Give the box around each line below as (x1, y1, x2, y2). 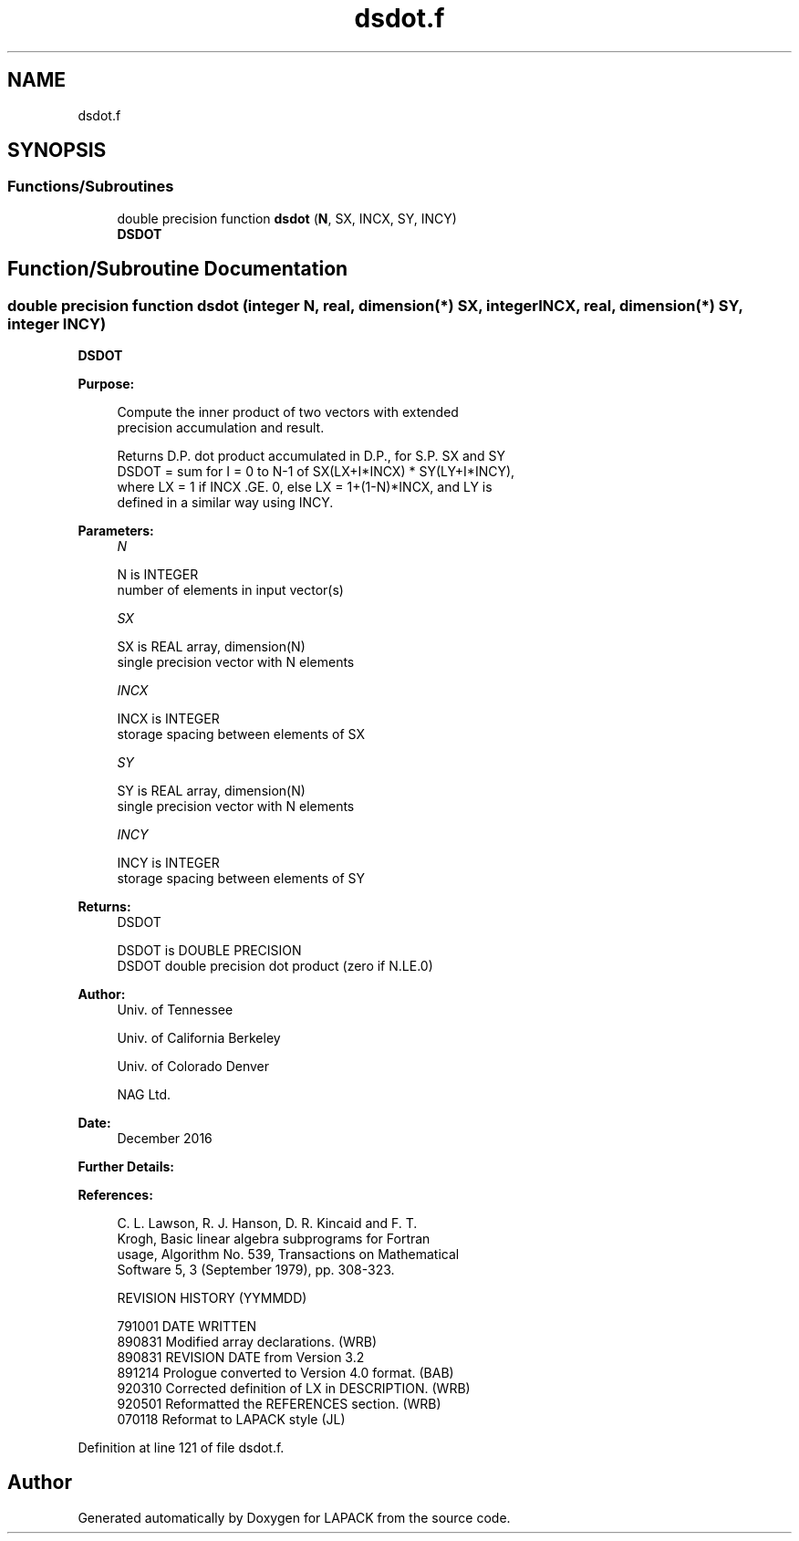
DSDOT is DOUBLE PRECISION (117, 942, 302, 959)
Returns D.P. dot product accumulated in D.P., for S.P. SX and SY (117, 448, 506, 464)
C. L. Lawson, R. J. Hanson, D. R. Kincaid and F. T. (117, 1215, 418, 1232)
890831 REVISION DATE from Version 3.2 (117, 1349, 365, 1366)
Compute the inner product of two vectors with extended (117, 404, 459, 421)
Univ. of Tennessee (117, 1002, 233, 1018)
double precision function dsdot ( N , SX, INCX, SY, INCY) (117, 210, 457, 226)
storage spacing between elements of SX (117, 726, 365, 743)
